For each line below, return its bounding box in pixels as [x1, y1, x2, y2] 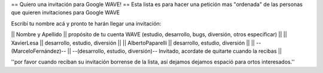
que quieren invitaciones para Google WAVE [11, 9, 120, 16]
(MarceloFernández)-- [11, 47, 66, 55]
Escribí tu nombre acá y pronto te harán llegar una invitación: [11, 20, 161, 27]
